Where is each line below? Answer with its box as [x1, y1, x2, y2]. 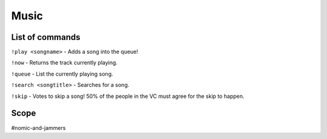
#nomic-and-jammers [11, 124, 66, 131]
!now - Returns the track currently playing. [11, 59, 118, 66]
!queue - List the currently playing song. [11, 70, 113, 77]
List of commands [11, 32, 81, 42]
